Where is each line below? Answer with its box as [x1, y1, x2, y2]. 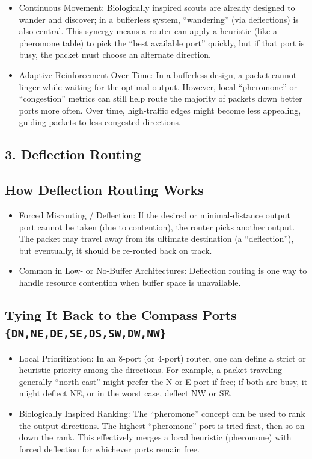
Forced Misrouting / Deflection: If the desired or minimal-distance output [19, 208, 290, 221]
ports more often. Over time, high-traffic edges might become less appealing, [19, 103, 301, 116]
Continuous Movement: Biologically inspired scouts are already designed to [19, 1, 295, 13]
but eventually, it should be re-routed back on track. [19, 244, 212, 256]
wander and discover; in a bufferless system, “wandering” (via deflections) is [19, 13, 299, 25]
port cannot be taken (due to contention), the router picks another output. [19, 220, 295, 233]
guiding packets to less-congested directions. [19, 116, 181, 128]
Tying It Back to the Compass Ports [5, 305, 237, 324]
